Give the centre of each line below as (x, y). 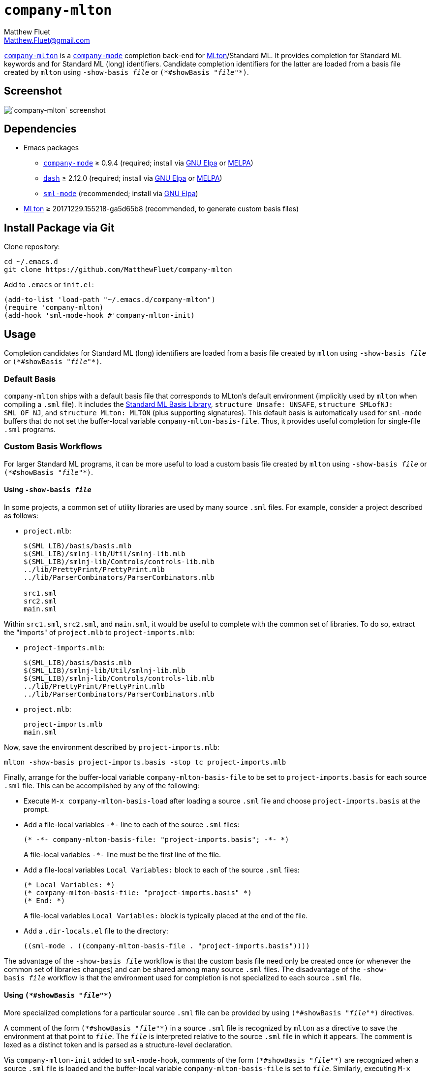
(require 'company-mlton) (54, 308)
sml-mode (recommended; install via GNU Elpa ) (121, 194)
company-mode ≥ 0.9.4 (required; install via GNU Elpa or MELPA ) (148, 163)
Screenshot (33, 91)
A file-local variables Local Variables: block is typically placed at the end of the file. (166, 915)
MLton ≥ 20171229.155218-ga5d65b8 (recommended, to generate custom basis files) (161, 209)
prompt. (36, 809)
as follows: (21, 515)
